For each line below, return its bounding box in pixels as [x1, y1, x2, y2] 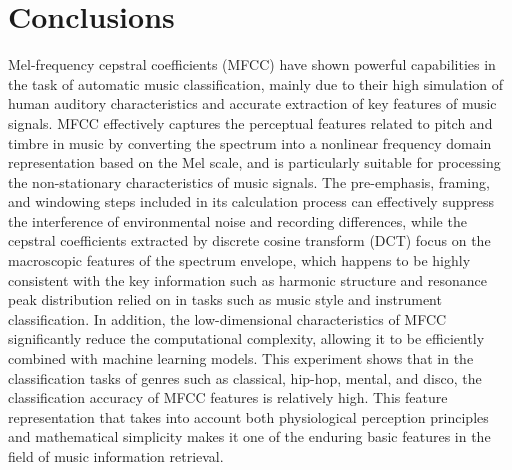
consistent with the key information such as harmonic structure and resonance [8, 269, 487, 290]
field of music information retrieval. [8, 446, 224, 466]
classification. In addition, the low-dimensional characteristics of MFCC [8, 308, 447, 329]
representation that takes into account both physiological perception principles [8, 406, 489, 427]
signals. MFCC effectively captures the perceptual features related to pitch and [8, 112, 493, 133]
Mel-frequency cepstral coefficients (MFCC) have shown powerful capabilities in [8, 54, 496, 75]
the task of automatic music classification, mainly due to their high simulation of [8, 73, 504, 94]
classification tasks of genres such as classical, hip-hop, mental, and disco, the [8, 367, 482, 388]
